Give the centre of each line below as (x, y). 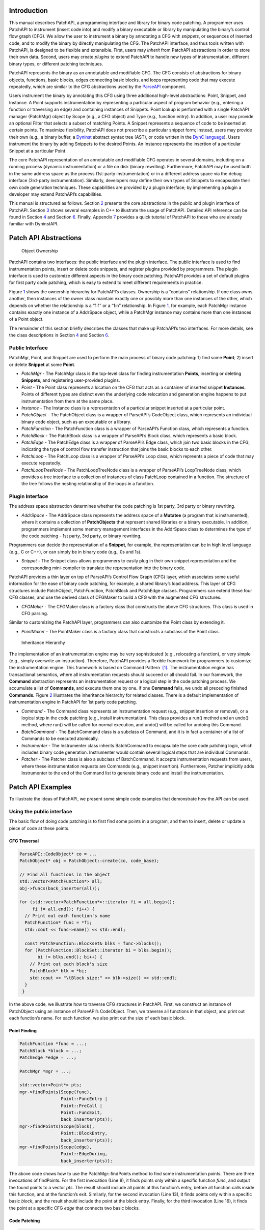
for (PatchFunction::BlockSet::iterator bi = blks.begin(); (98, 950)
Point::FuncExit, (81, 1113)
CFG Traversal (24, 841)
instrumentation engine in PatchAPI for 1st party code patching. (73, 702)
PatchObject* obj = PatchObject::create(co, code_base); (89, 861)
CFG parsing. (35, 613)
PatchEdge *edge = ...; (48, 1057)
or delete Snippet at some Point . (42, 365)
